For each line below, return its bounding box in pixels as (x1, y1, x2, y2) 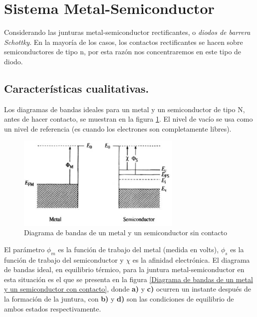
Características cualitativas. (4, 80, 149, 96)
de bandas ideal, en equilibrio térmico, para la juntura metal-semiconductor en (4, 264, 245, 275)
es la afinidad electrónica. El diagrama (132, 254, 250, 265)
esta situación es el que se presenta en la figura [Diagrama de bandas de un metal (4, 274, 253, 284)
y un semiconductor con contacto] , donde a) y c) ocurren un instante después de (4, 284, 252, 294)
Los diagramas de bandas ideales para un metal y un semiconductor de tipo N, (4, 104, 245, 114)
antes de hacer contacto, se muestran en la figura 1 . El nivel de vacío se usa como (4, 114, 253, 124)
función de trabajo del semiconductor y (4, 254, 124, 265)
